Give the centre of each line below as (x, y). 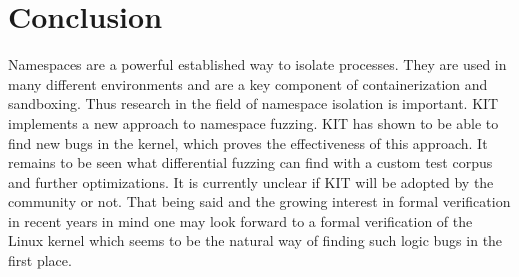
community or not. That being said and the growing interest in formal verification (259, 201)
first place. (40, 260)
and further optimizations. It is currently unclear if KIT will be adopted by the (251, 181)
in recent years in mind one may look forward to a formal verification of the (240, 220)
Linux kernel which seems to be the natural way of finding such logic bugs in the (255, 240)
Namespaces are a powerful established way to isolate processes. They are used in (257, 64)
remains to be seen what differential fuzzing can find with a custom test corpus (250, 162)
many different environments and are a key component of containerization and (248, 83)
